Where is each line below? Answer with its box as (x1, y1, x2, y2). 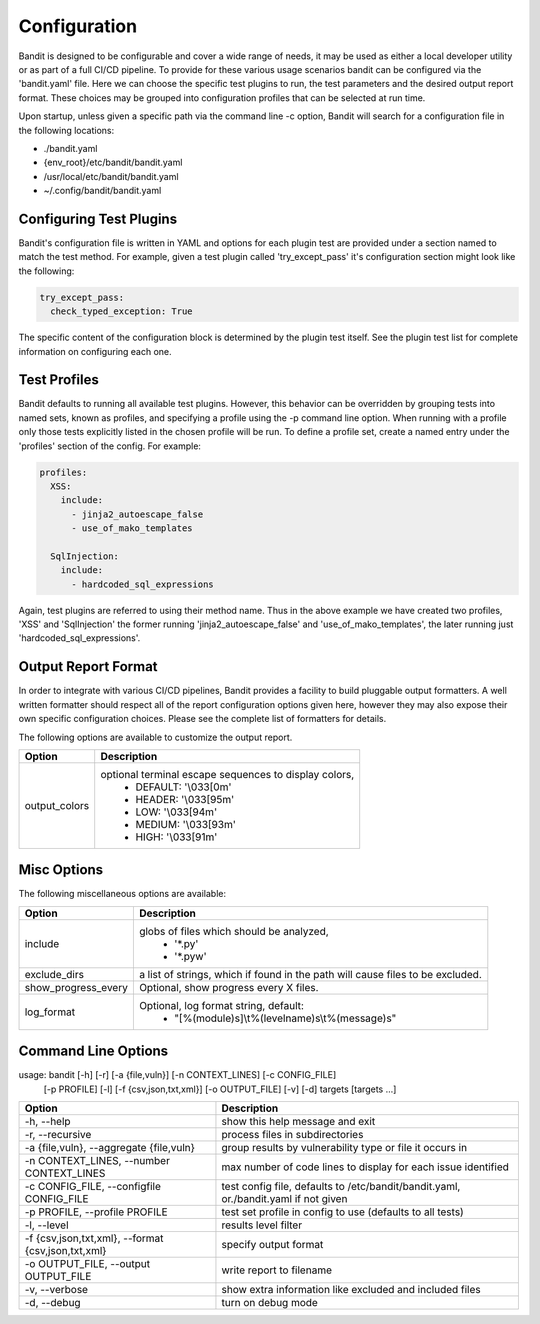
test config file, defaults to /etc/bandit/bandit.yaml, (221, 1180, 461, 1194)
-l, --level (24, 1218, 69, 1232)
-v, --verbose (24, 1283, 89, 1297)
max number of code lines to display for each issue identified (221, 1160, 510, 1174)
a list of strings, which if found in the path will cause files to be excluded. (138, 967, 482, 981)
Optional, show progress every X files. (138, 980, 319, 994)
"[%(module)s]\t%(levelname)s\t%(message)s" (173, 1011, 397, 1025)
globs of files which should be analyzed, (138, 924, 329, 938)
